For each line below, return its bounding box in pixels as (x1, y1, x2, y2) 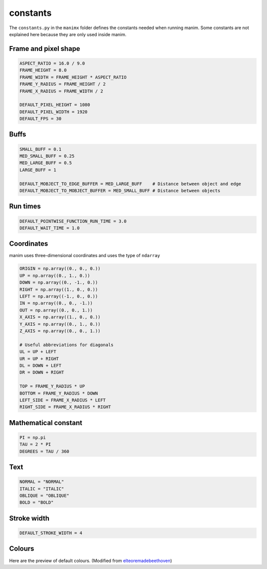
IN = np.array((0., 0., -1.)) (19, 301, 93, 306)
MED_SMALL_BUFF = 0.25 (19, 153, 75, 159)
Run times (9, 202, 41, 211)
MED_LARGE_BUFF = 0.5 (19, 160, 72, 166)
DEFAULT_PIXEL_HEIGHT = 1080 (19, 102, 90, 108)
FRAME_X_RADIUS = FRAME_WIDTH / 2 (19, 88, 103, 94)
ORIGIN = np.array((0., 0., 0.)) (19, 266, 101, 271)
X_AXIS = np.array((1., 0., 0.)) (19, 314, 101, 320)
